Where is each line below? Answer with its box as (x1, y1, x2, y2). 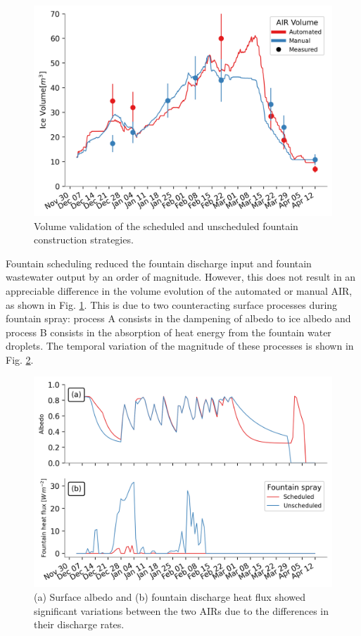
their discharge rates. (34, 617, 125, 632)
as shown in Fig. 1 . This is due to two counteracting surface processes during (6, 297, 338, 312)
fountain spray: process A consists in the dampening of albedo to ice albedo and (6, 311, 351, 326)
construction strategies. (34, 232, 134, 247)
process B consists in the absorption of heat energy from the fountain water (6, 324, 331, 339)
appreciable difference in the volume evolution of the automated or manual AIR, (6, 283, 353, 298)
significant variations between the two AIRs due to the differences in (34, 603, 329, 618)
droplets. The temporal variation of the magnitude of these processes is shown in (6, 338, 354, 353)
